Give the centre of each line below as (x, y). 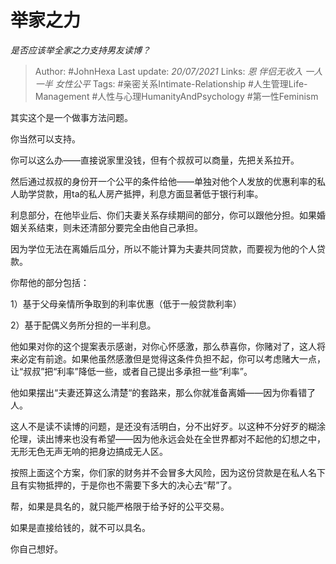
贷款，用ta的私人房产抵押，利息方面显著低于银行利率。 (150, 193)
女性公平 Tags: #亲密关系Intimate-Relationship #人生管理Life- (181, 83)
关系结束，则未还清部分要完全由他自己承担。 (110, 227)
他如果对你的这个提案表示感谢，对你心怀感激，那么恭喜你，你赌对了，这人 (163, 346)
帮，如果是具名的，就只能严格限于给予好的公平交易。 (120, 506)
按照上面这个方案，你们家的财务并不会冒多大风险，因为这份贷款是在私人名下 (168, 472)
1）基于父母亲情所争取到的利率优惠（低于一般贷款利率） (126, 303)
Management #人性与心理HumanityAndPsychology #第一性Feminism (176, 96)
